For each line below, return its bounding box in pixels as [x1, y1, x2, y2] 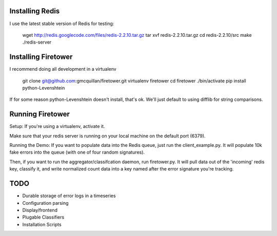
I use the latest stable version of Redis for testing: [9, 20, 114, 27]
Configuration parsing [22, 200, 69, 206]
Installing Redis [9, 7, 60, 15]
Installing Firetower [9, 53, 73, 61]
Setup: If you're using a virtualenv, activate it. [9, 123, 105, 130]
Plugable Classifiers [22, 214, 65, 220]
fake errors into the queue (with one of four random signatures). [9, 149, 145, 156]
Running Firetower [9, 110, 70, 119]
